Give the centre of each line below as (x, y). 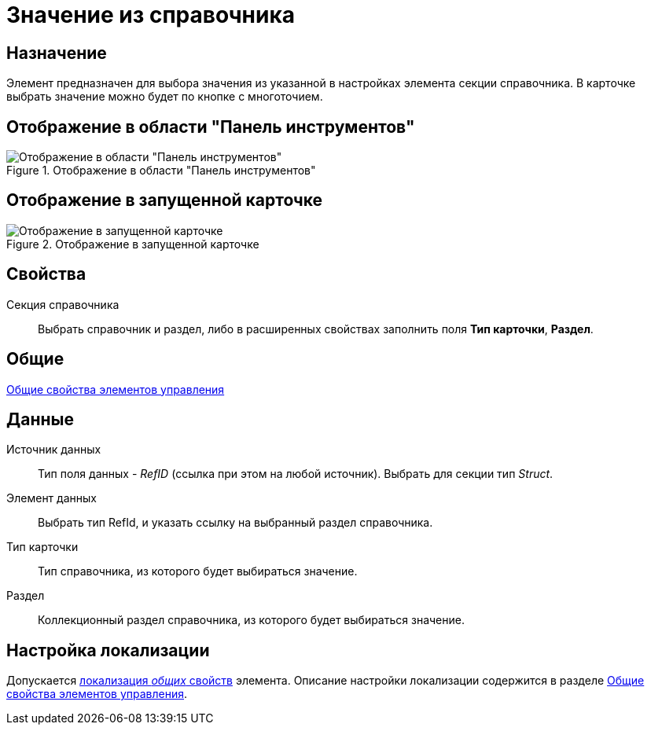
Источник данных (54, 450)
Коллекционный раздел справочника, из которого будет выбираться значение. (251, 620)
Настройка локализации (108, 650)
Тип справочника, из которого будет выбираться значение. (198, 571)
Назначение (57, 53)
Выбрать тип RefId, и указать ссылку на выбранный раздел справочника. (235, 523)
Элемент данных (51, 498)
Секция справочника (63, 304)
